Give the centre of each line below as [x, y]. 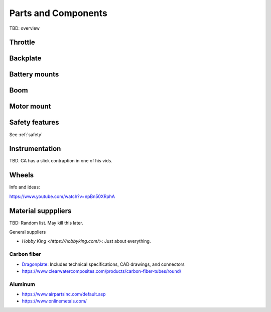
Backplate [25, 59]
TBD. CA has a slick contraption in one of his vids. [61, 161]
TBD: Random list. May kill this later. [46, 223]
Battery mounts [34, 75]
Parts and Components [58, 13]
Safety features [34, 122]
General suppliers [28, 232]
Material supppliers [40, 211]
